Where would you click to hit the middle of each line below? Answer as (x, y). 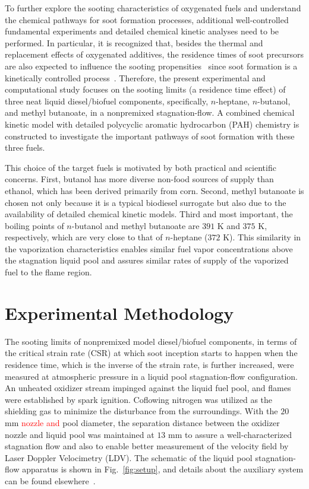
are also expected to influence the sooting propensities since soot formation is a (151, 66)
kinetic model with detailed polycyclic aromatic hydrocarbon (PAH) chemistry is (152, 124)
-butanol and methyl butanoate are (135, 225)
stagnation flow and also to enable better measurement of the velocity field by (147, 446)
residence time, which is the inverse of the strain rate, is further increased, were (149, 364)
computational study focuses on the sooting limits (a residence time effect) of (145, 89)
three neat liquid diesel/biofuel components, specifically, (107, 101)
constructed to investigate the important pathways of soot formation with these (150, 136)
